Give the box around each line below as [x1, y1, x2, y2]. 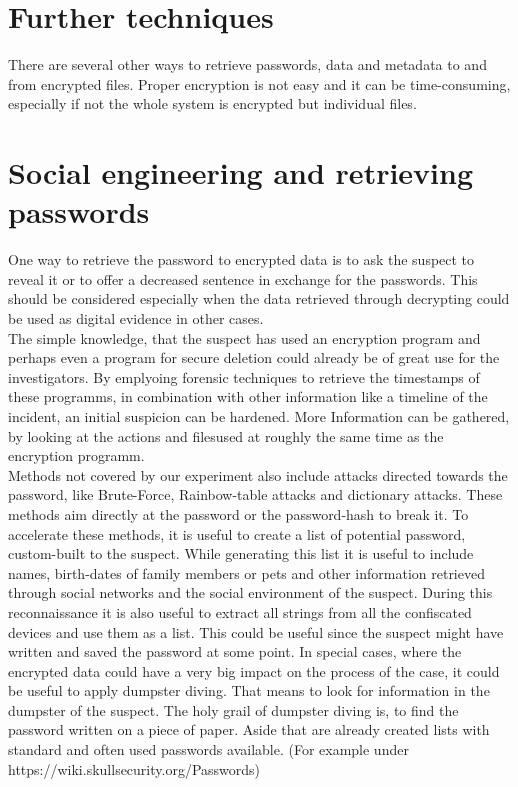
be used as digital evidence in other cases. [8, 308, 264, 328]
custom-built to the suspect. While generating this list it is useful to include [8, 543, 474, 564]
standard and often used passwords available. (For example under [8, 739, 409, 760]
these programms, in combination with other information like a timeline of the [8, 386, 488, 407]
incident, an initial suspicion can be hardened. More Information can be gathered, [8, 405, 510, 426]
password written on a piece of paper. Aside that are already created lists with [8, 719, 490, 740]
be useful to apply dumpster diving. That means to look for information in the [8, 680, 490, 701]
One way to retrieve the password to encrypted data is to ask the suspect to [8, 249, 475, 270]
